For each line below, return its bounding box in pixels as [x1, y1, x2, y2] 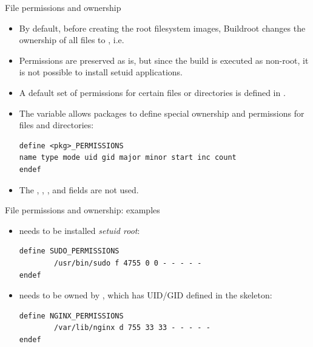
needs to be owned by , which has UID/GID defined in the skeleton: [19, 289, 272, 301]
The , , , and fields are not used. [19, 183, 139, 196]
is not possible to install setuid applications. [19, 66, 183, 78]
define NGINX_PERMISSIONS [19, 311, 124, 320]
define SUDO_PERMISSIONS [19, 247, 119, 256]
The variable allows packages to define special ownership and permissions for [19, 106, 305, 119]
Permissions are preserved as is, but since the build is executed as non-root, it [19, 53, 309, 66]
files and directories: [19, 119, 94, 131]
